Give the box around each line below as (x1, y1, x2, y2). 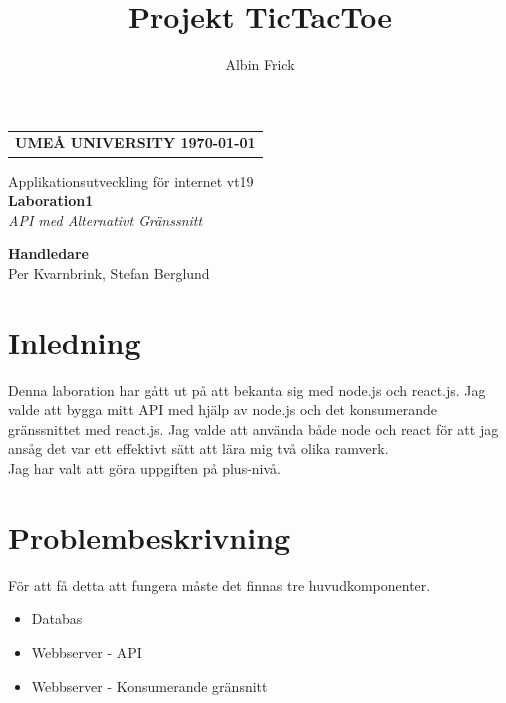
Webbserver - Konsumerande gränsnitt (31, 675, 268, 696)
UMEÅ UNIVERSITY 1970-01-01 (15, 132, 256, 153)
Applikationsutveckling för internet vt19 (8, 170, 254, 191)
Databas (31, 608, 83, 629)
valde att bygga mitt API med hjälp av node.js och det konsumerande (8, 399, 437, 420)
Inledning (8, 321, 141, 362)
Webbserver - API (31, 641, 142, 662)
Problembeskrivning (8, 516, 291, 557)
